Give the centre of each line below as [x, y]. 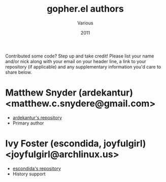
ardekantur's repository [37, 117]
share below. [19, 72]
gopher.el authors [85, 9]
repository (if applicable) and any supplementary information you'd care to [83, 67]
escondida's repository [37, 168]
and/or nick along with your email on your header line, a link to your [76, 61]
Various [85, 23]
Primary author [28, 123]
